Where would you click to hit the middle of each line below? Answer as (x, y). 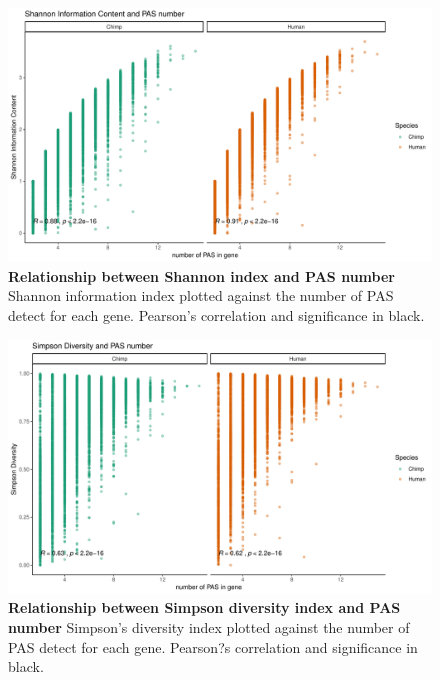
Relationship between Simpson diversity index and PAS (204, 607)
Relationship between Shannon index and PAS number (201, 275)
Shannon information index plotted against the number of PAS (201, 295)
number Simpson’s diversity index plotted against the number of (209, 627)
